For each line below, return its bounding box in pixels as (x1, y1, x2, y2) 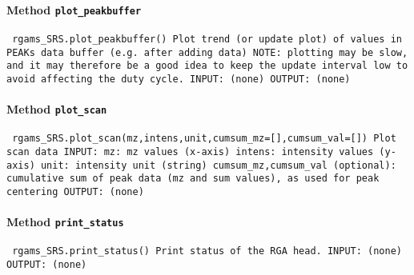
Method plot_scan (6, 101, 107, 118)
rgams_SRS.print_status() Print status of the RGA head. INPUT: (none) (12, 245, 402, 257)
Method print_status (6, 213, 124, 230)
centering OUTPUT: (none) (6, 185, 144, 197)
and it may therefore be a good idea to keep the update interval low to (6, 60, 408, 72)
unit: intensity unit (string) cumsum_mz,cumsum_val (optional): (40, 159, 396, 171)
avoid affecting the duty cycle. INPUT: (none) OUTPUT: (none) (6, 73, 351, 85)
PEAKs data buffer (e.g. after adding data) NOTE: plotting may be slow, (6, 46, 408, 58)
